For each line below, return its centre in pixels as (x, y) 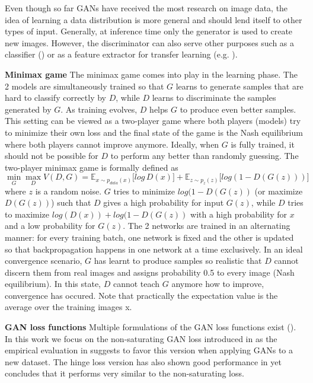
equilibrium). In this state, (53, 284)
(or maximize (279, 191)
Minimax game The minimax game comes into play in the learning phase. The (151, 74)
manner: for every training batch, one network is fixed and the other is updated (149, 237)
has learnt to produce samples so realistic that (178, 261)
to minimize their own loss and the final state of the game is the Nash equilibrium (154, 132)
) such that (71, 202)
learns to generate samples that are (239, 86)
